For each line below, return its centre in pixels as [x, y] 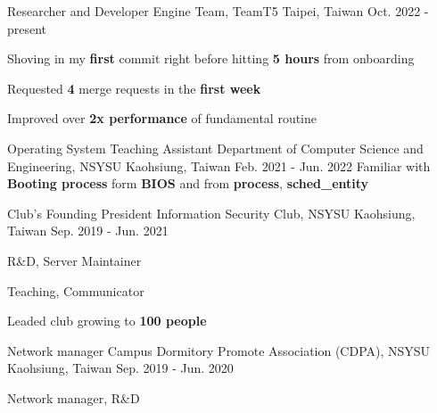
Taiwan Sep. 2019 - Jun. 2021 [88, 231]
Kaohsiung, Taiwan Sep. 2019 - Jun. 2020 [120, 368]
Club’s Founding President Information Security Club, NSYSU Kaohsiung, [211, 213]
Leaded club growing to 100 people [107, 321]
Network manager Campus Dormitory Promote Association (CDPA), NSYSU [219, 350]
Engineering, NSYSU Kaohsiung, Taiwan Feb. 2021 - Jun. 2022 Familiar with [219, 165]
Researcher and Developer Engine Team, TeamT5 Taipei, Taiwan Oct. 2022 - [218, 11]
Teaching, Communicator [76, 290]
